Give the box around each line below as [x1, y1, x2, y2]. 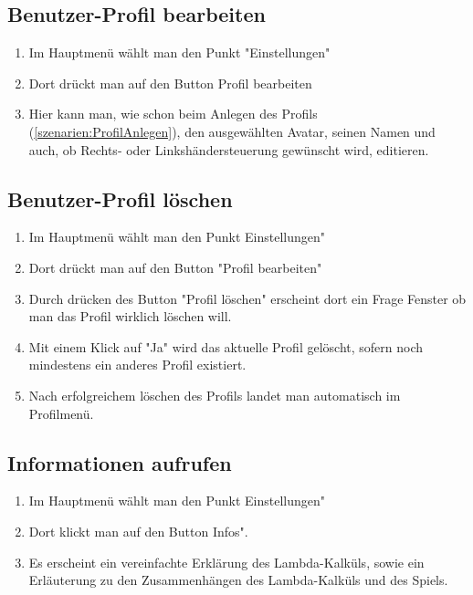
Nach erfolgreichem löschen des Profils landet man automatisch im [28, 385, 401, 404]
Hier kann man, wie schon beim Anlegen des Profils [28, 104, 318, 123]
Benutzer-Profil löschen [7, 184, 233, 213]
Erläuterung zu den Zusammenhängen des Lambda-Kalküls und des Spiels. [28, 570, 448, 590]
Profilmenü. [28, 403, 94, 423]
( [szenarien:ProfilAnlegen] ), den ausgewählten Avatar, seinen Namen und [28, 121, 436, 141]
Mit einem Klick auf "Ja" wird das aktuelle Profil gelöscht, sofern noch [28, 337, 424, 356]
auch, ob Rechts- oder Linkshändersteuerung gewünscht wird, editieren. [28, 140, 429, 159]
